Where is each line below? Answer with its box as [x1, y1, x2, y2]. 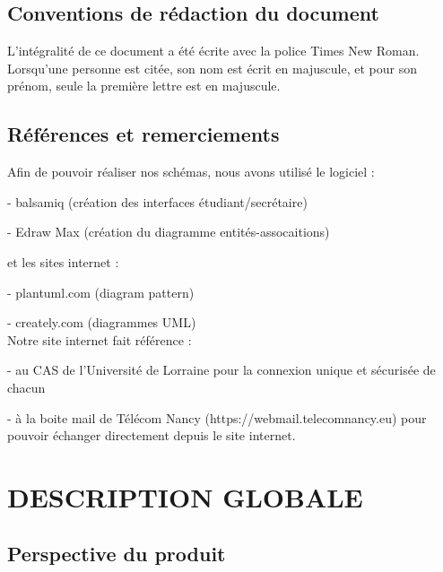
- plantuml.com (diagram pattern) [7, 282, 195, 301]
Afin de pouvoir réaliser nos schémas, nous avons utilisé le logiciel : [7, 162, 375, 181]
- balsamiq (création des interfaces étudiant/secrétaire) [7, 192, 308, 211]
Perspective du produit [7, 540, 226, 568]
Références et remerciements [7, 120, 280, 148]
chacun [7, 377, 46, 396]
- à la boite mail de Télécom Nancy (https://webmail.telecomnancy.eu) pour [7, 408, 427, 427]
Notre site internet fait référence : [7, 330, 192, 349]
